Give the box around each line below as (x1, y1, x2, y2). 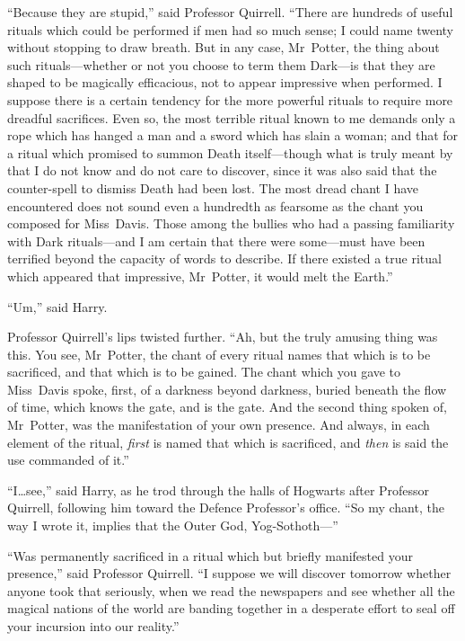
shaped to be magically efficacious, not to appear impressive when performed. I (7, 73, 443, 92)
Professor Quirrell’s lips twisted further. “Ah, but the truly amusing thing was (7, 327, 438, 346)
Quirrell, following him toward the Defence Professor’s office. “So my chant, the (7, 498, 444, 517)
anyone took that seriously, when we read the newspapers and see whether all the (7, 581, 455, 600)
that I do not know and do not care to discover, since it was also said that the (7, 161, 437, 180)
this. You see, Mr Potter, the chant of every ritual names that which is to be (7, 344, 431, 363)
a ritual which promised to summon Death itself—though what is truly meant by (7, 143, 453, 162)
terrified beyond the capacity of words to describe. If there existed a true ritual (7, 249, 442, 268)
